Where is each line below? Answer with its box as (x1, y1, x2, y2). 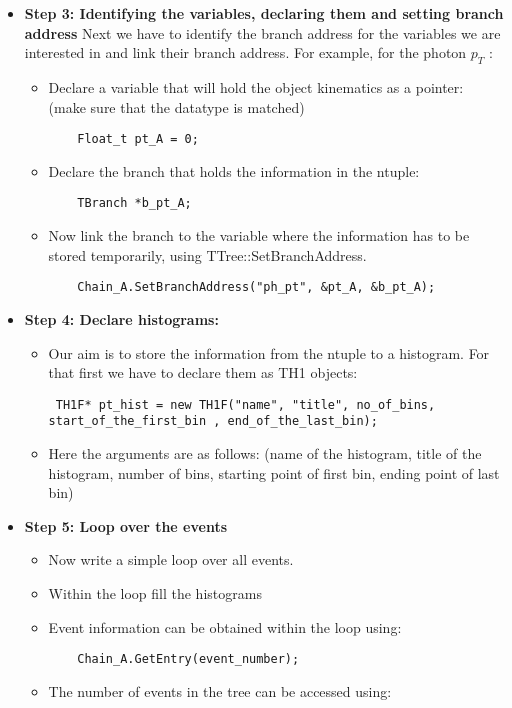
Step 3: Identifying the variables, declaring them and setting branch (24, 3, 504, 23)
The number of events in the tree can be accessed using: (48, 680, 392, 701)
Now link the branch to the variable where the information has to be (48, 225, 470, 246)
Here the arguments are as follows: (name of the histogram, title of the (48, 443, 482, 464)
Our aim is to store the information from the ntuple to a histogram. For (48, 342, 490, 363)
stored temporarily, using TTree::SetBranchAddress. (48, 244, 367, 265)
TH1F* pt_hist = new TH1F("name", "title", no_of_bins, (55, 397, 436, 412)
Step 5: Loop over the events (24, 515, 227, 536)
